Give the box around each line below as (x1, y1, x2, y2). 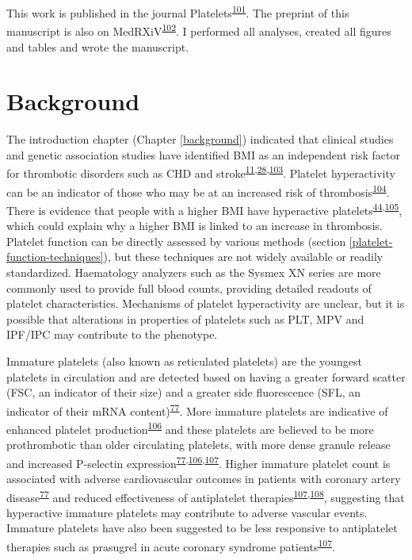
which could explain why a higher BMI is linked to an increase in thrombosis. (6, 217, 383, 234)
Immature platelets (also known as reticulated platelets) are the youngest (6, 352, 362, 369)
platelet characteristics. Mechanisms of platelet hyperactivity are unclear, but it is (6, 295, 405, 312)
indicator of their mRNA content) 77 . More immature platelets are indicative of (6, 400, 388, 419)
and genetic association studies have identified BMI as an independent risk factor (6, 146, 400, 163)
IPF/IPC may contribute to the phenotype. (6, 326, 218, 343)
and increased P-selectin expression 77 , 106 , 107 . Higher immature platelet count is (6, 452, 391, 471)
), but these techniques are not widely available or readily (103, 248, 383, 265)
